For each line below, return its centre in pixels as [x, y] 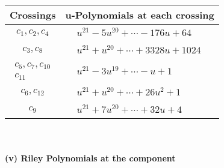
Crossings [33, 15]
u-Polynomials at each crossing [140, 15]
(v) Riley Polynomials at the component [90, 157]
